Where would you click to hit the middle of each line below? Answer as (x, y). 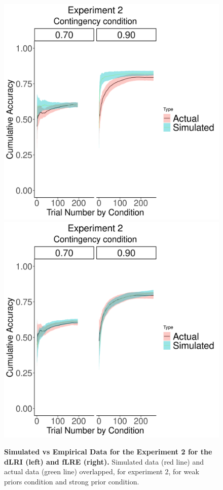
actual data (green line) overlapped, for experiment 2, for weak (102, 471)
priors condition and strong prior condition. (72, 481)
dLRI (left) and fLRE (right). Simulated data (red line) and (104, 461)
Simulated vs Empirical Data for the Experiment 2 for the (108, 452)
